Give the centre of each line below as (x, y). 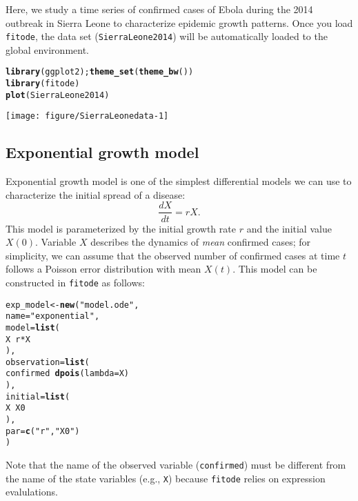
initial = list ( (38, 396)
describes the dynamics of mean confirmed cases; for (201, 242)
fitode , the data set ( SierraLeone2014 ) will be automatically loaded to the (167, 36)
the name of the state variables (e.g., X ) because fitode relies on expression (166, 478)
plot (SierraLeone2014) (58, 95)
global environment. (48, 49)
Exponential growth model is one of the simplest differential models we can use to (179, 181)
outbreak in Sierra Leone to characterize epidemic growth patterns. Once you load (179, 22)
